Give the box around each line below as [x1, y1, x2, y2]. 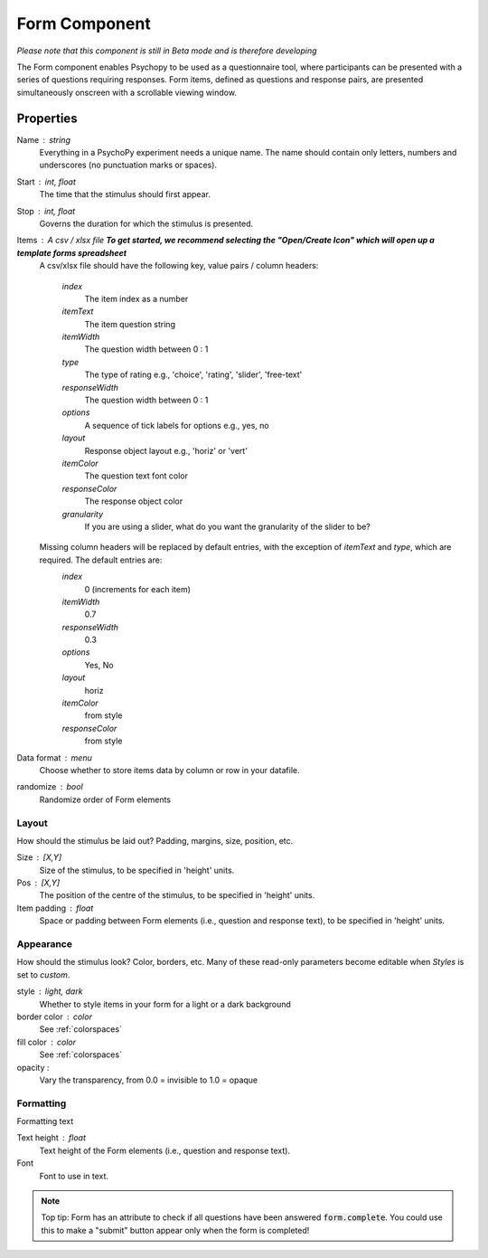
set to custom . [16, 969, 70, 980]
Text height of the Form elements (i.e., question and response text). [39, 1145, 291, 1156]
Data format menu [16, 752, 92, 763]
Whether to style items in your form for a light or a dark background [39, 998, 291, 1009]
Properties [16, 110, 78, 126]
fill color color [16, 1036, 77, 1047]
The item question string [84, 318, 176, 329]
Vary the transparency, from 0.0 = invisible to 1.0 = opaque [39, 1074, 258, 1085]
